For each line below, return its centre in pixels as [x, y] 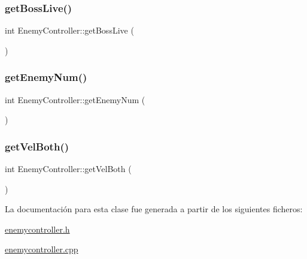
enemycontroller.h [37, 229]
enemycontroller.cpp [42, 249]
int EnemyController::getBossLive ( [69, 30]
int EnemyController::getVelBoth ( [68, 169]
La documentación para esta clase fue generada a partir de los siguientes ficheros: [154, 209]
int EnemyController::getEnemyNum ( [75, 99]
